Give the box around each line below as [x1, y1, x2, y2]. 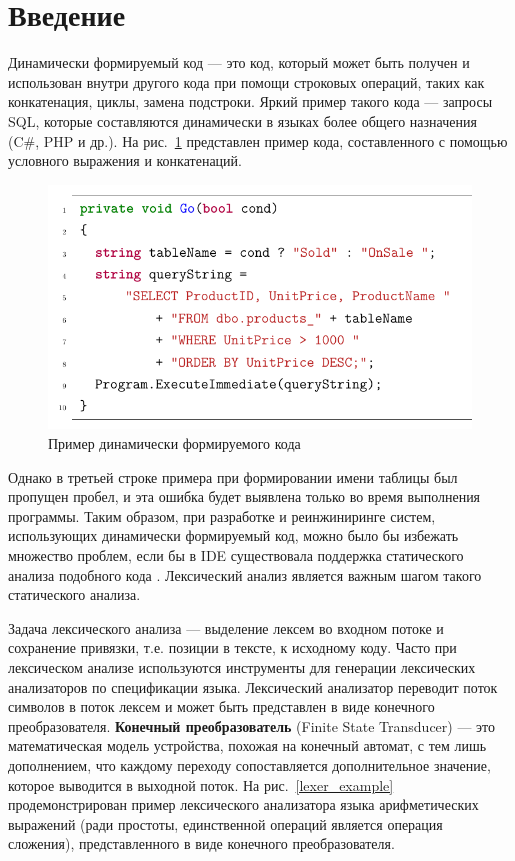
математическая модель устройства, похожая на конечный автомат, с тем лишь [8, 735, 487, 756]
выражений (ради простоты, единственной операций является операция [8, 813, 443, 834]
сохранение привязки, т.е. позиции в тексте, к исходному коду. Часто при [8, 637, 457, 658]
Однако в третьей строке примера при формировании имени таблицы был [8, 466, 458, 487]
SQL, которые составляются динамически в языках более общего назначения [8, 110, 477, 131]
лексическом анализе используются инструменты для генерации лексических [8, 656, 476, 677]
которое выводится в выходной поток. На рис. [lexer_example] [8, 774, 394, 795]
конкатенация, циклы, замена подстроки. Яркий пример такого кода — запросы [8, 91, 493, 112]
